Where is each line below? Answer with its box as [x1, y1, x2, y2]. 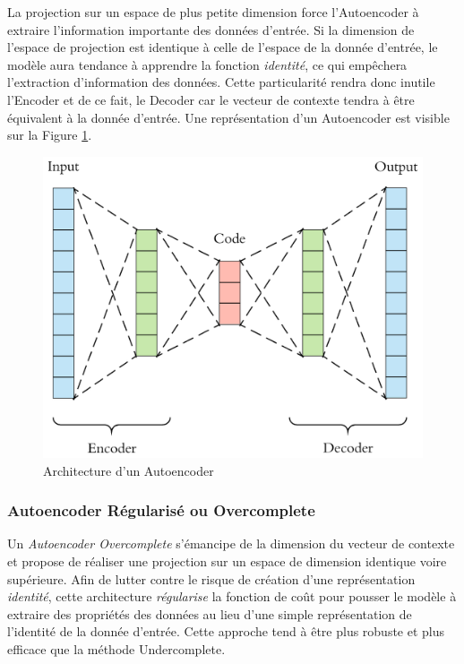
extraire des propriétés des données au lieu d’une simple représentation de [7, 604, 412, 623]
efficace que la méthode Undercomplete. [7, 639, 226, 658]
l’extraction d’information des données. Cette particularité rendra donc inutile [7, 73, 435, 91]
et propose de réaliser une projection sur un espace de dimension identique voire [7, 551, 447, 570]
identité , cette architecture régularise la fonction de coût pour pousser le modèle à [7, 587, 457, 606]
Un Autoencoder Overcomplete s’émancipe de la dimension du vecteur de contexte [7, 534, 455, 553]
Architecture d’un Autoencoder [43, 461, 214, 479]
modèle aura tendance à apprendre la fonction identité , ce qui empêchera [7, 55, 408, 73]
